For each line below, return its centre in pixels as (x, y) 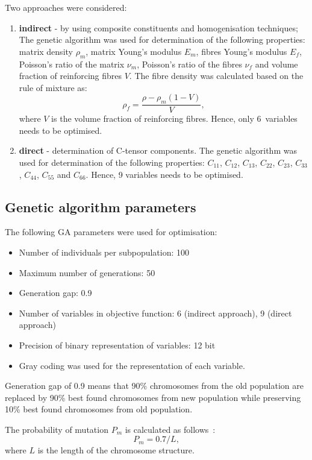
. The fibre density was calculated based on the (216, 76)
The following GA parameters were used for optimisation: (111, 232)
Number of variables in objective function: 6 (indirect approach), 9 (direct (155, 313)
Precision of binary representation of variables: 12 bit (117, 345)
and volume (276, 64)
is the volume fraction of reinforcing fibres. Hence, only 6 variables (174, 118)
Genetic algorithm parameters (101, 206)
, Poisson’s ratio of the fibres (189, 64)
